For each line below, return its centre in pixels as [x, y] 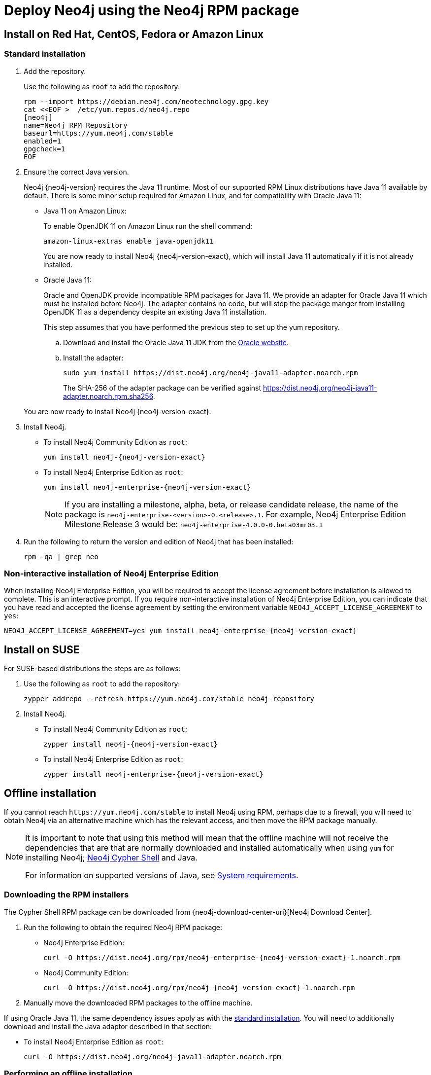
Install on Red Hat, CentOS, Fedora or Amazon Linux [134, 34]
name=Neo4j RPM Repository [76, 125]
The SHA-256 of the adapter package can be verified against [162, 388]
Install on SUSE [42, 649]
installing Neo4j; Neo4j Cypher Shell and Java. [111, 857]
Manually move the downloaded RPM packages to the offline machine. [138, 1003]
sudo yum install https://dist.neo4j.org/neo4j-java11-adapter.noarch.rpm [211, 373]
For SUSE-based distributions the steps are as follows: [92, 669]
